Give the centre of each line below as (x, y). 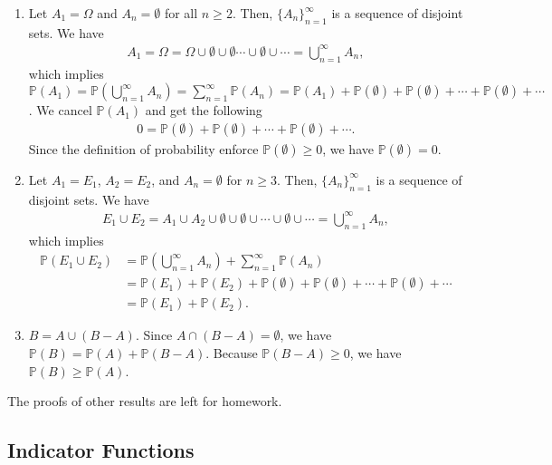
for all (181, 13)
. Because (232, 352)
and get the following (204, 110)
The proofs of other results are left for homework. (145, 401)
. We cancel (60, 110)
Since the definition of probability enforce (143, 148)
